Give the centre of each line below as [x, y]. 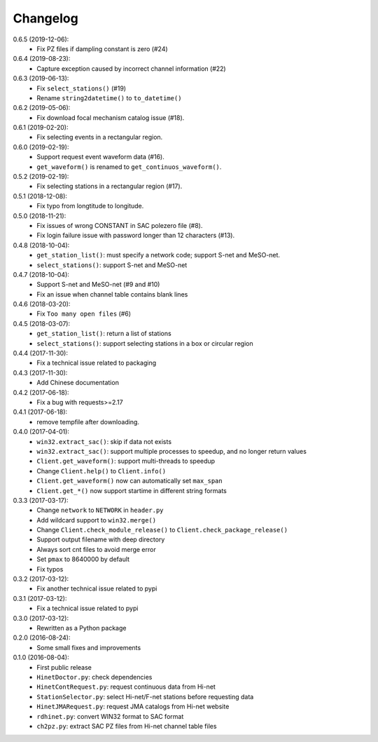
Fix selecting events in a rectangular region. [100, 137]
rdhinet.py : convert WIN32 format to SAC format [110, 716]
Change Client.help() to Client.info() [101, 471]
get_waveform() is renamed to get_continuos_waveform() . [129, 167]
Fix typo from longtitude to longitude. [90, 206]
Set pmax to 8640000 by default [83, 559]
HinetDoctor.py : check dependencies [94, 677]
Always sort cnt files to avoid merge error [97, 549]
